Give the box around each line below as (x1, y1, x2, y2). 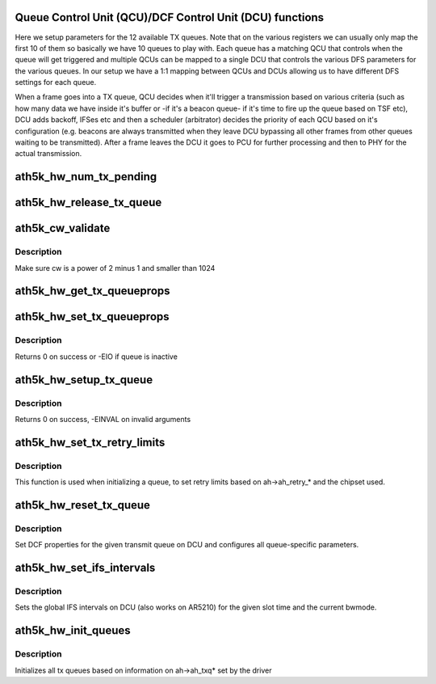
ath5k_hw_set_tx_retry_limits (15, 435, 166, 449)
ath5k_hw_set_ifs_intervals (15, 561, 156, 575)
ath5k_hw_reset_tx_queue (15, 498, 151, 512)
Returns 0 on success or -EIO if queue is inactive (15, 352, 178, 361)
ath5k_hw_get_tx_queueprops (15, 284, 170, 298)
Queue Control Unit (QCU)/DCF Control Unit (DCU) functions (15, 11, 325, 24)
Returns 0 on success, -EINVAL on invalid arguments (15, 414, 191, 424)
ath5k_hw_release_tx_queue (15, 196, 162, 209)
